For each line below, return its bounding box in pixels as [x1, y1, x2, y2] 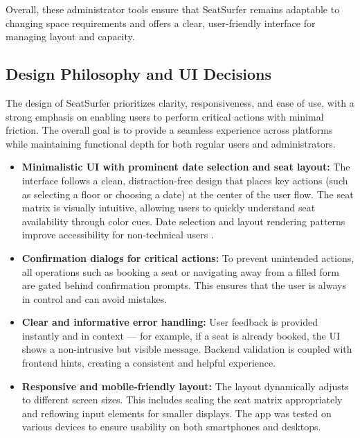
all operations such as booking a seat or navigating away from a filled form [21, 264, 339, 279]
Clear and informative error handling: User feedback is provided [21, 315, 318, 329]
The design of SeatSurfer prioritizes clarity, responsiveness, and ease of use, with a [6, 95, 354, 109]
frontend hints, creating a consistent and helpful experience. [21, 356, 276, 370]
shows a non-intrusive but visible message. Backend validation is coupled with [21, 342, 352, 356]
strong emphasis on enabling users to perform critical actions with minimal [6, 109, 324, 123]
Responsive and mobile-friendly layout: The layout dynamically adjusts [21, 378, 349, 393]
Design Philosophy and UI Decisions [6, 63, 272, 85]
